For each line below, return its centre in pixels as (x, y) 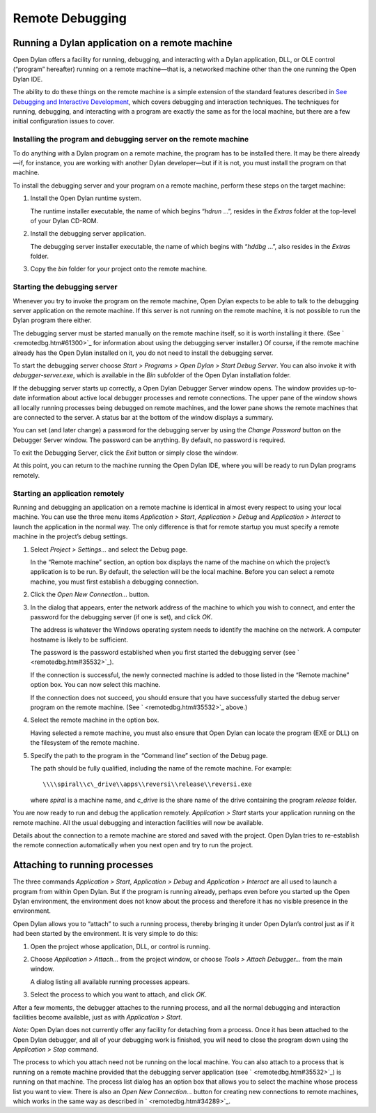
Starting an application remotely (69, 493)
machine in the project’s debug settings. (70, 536)
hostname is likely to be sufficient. (79, 639)
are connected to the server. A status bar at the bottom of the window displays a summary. (143, 417)
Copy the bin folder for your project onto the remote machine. (119, 269)
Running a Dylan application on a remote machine (123, 43)
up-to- (347, 388)
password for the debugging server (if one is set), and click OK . (122, 616)
